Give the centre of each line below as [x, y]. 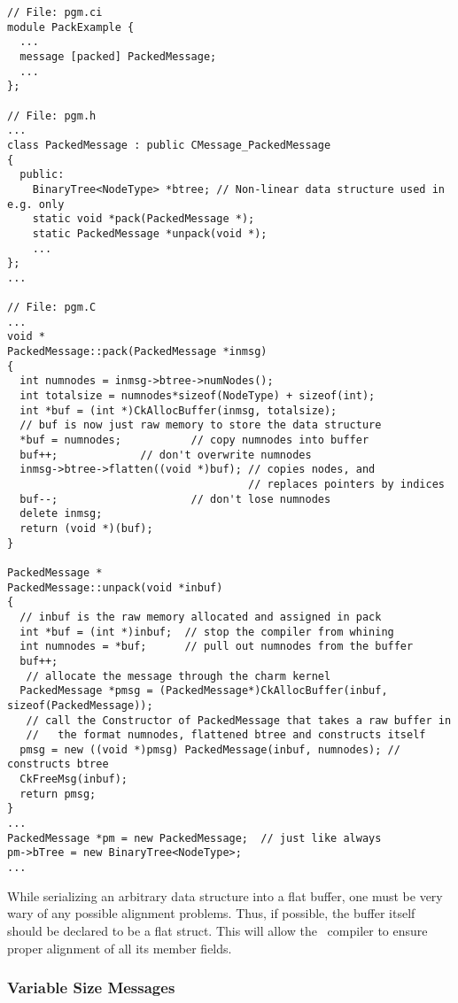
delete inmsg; [61, 514]
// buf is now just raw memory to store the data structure [201, 425]
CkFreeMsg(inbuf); [74, 779]
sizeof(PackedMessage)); [80, 705]
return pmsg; [58, 794]
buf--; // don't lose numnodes [175, 499]
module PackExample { [71, 27]
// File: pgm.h [52, 116]
